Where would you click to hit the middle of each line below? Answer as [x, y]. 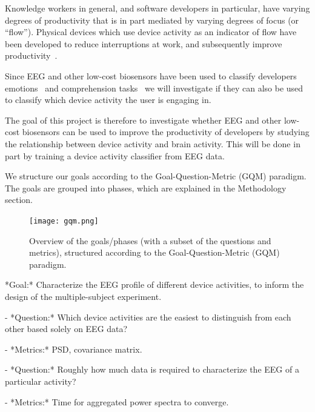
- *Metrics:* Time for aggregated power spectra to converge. [117, 401]
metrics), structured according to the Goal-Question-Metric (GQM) [154, 252]
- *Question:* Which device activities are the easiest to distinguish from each [148, 317]
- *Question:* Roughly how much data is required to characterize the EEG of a [152, 369]
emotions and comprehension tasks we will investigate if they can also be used [154, 88]
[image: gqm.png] [64, 221]
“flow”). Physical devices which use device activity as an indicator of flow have [151, 32]
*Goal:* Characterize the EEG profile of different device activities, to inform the [154, 284]
